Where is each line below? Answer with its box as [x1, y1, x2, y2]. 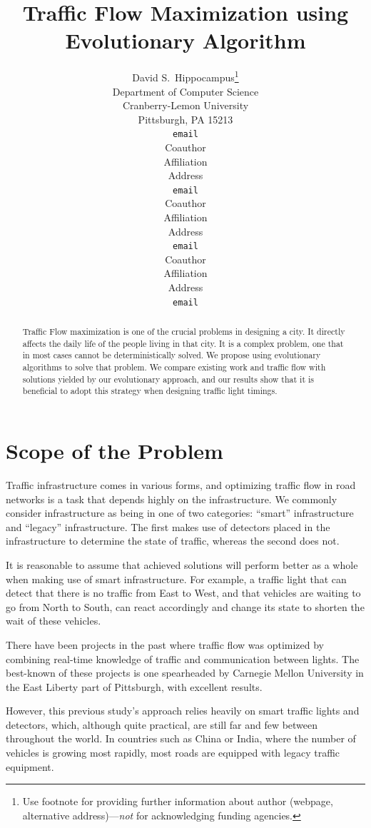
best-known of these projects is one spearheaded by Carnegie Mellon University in [6, 665, 364, 680]
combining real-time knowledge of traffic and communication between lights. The [6, 651, 360, 666]
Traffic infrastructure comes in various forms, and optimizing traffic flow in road [6, 477, 356, 492]
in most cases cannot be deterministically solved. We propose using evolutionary [22, 349, 321, 361]
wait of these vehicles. [6, 613, 101, 628]
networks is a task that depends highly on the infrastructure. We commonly [6, 491, 337, 506]
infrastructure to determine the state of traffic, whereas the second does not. [6, 533, 340, 548]
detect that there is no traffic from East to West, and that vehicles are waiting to [6, 585, 361, 600]
